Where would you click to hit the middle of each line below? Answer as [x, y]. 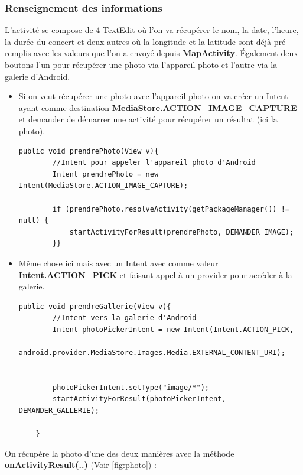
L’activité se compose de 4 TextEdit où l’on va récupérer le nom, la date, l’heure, [152, 30]
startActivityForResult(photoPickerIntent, [139, 399]
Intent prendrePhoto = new [106, 174]
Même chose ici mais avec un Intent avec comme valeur [118, 263]
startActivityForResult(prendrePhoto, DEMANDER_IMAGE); [182, 232]
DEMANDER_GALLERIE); [59, 411]
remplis [18, 53]
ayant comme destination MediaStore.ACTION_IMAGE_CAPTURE [158, 107]
